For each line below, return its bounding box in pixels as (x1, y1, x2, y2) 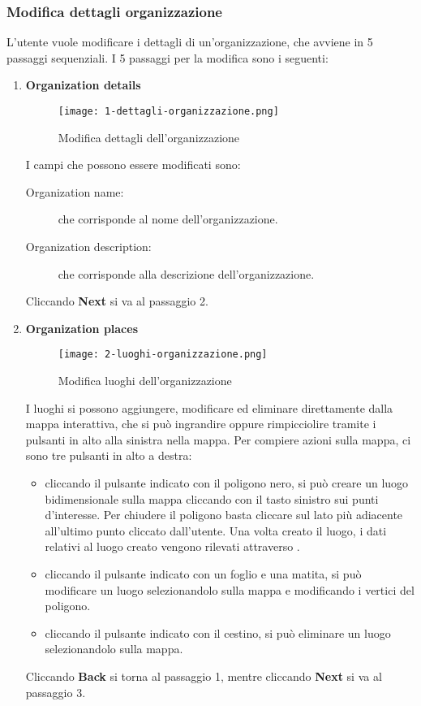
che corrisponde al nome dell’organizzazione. (58, 210, 278, 227)
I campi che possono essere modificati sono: (25, 156, 241, 173)
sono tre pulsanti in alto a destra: (25, 447, 192, 464)
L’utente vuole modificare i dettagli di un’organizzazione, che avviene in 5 (6, 33, 373, 50)
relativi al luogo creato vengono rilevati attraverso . (45, 538, 300, 555)
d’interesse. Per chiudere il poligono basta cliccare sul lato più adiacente (45, 506, 403, 523)
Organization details (25, 76, 141, 93)
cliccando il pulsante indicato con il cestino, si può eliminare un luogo (45, 624, 391, 641)
